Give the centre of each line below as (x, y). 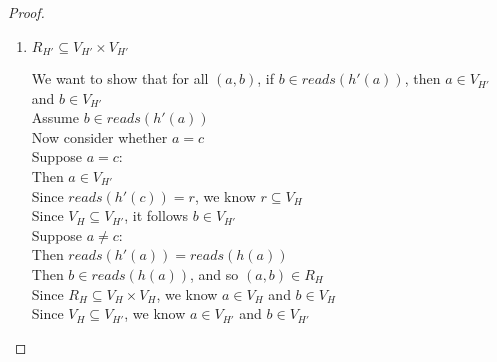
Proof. (26, 12)
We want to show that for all (120, 78)
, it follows (156, 215)
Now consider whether (99, 136)
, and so (214, 273)
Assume (55, 117)
